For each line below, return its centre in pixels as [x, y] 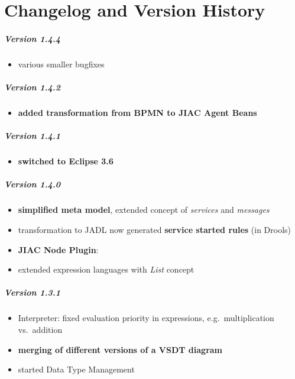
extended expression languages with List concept [106, 269]
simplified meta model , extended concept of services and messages [144, 210]
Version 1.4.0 [33, 184]
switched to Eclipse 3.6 [66, 161]
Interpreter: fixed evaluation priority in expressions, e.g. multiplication [146, 318]
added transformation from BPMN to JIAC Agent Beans [137, 113]
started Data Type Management [76, 369]
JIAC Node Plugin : [58, 249]
